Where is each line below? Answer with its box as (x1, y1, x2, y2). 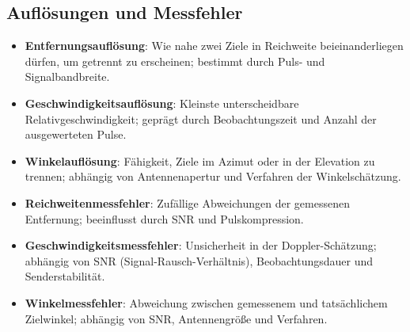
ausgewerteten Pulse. (25, 126, 127, 143)
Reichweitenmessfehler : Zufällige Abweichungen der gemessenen (25, 194, 350, 211)
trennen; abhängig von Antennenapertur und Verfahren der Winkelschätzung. (25, 168, 401, 185)
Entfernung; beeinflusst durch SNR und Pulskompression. (25, 210, 304, 227)
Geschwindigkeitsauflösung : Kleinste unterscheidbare (25, 94, 299, 111)
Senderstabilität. (25, 268, 105, 284)
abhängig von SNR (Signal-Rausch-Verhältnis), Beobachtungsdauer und (25, 252, 374, 269)
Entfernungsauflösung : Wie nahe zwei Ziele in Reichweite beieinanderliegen (25, 37, 404, 54)
